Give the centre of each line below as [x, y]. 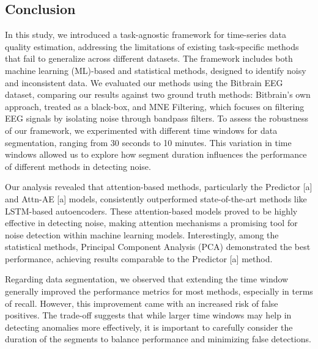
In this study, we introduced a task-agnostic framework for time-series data [146, 35]
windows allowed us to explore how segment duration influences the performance [156, 154]
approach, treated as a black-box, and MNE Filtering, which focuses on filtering [155, 106]
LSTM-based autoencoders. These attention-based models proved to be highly [151, 211]
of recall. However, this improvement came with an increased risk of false [142, 303]
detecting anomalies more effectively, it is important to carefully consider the [149, 327]
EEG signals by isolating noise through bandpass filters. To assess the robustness [157, 118]
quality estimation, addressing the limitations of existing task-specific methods [152, 46]
